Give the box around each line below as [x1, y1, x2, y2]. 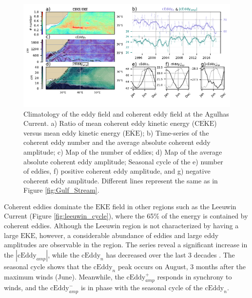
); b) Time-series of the [140, 127, 209, 138]
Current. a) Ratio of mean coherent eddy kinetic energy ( [23, 118, 195, 128]
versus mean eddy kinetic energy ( [23, 127, 126, 138]
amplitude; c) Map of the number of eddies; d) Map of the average [23, 146, 222, 157]
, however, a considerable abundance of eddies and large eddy [35, 230, 219, 240]
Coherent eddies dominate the [4, 201, 94, 211]
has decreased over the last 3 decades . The [106, 249, 235, 259]
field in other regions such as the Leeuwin [112, 201, 236, 211]
